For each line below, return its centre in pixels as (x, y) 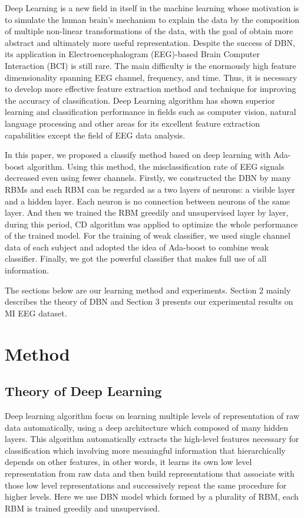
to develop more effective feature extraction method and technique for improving (151, 89)
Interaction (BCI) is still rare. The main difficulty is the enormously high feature (151, 65)
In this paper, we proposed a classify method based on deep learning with (138, 155)
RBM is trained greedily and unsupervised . (82, 508)
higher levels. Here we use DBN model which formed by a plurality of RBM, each (152, 496)
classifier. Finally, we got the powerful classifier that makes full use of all (136, 258)
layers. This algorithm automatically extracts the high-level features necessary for (152, 439)
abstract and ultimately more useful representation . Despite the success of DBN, (150, 42)
